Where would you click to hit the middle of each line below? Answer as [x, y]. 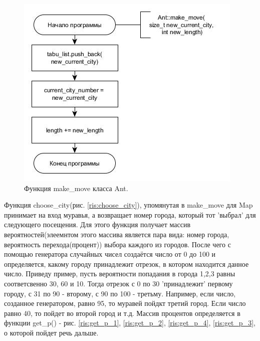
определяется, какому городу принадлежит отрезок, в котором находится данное [126, 264]
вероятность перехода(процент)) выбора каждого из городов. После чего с [117, 244]
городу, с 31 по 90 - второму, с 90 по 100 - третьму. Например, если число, [120, 293]
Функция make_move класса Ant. [76, 188]
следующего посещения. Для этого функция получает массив [97, 224]
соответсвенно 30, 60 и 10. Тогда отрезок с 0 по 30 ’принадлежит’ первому [118, 283]
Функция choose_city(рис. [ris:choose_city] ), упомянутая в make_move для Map [128, 205]
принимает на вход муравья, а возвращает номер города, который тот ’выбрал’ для [130, 214]
